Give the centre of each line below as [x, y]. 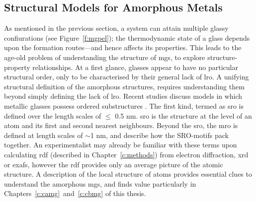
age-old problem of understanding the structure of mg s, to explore [105, 57]
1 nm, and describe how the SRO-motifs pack [159, 135]
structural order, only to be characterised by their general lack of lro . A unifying [127, 77]
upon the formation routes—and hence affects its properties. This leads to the [123, 47]
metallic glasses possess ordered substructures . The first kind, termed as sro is [124, 105]
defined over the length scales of [53, 115]
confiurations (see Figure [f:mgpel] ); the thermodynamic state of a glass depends [127, 37]
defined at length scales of [43, 135]
